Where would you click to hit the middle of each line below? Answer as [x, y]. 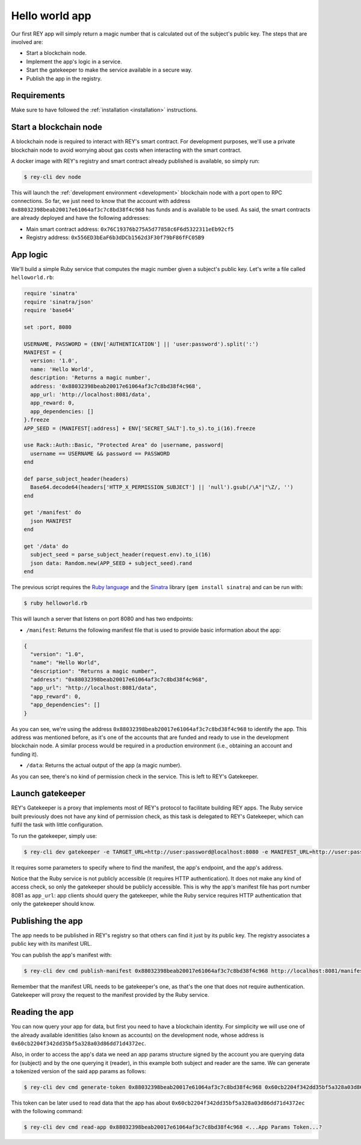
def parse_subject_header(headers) [76, 479]
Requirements [38, 95]
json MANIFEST [51, 521]
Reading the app [42, 1012]
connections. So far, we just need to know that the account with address [101, 201]
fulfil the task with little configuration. [57, 825]
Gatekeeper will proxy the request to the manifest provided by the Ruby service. [110, 995]
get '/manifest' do [52, 513]
